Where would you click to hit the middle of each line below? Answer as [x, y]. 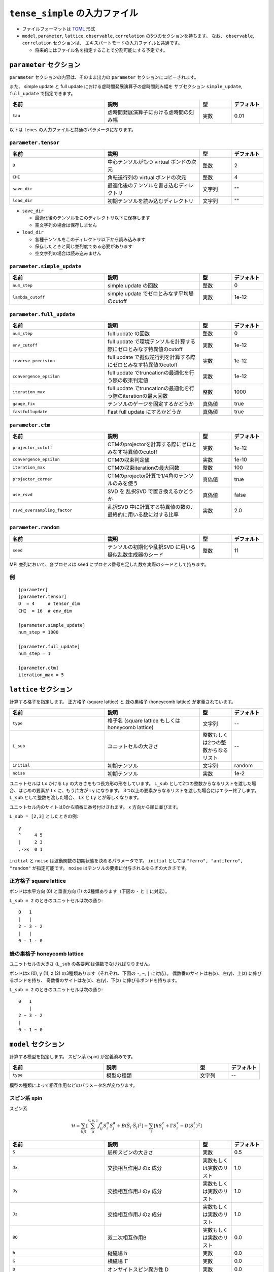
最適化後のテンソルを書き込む [143, 185]
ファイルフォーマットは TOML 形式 [59, 28]
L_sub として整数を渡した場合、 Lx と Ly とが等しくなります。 [75, 798]
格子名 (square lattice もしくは [144, 720]
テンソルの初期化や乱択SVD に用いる [151, 547]
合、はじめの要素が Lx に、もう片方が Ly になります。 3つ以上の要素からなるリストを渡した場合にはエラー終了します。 [134, 790]
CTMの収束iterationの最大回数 [143, 468]
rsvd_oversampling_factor [42, 511]
